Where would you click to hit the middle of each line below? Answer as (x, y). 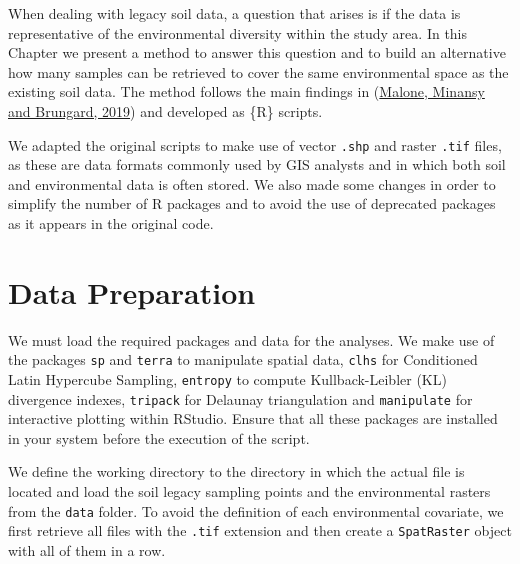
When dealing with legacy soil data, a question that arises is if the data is (234, 13)
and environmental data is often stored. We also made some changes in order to (252, 183)
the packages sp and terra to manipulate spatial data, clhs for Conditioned (243, 359)
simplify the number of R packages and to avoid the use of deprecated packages (252, 203)
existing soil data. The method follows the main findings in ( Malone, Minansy (246, 91)
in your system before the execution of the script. (159, 437)
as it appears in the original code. (111, 223)
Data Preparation (132, 291)
